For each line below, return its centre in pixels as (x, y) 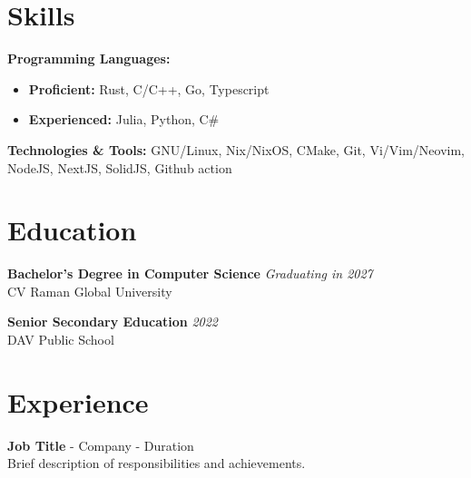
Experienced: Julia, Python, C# (124, 119)
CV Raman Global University (90, 291)
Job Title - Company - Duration (101, 445)
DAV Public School (61, 339)
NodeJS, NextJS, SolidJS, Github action (120, 167)
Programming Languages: (89, 59)
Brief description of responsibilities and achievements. (157, 463)
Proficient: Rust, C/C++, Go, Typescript (149, 88)
